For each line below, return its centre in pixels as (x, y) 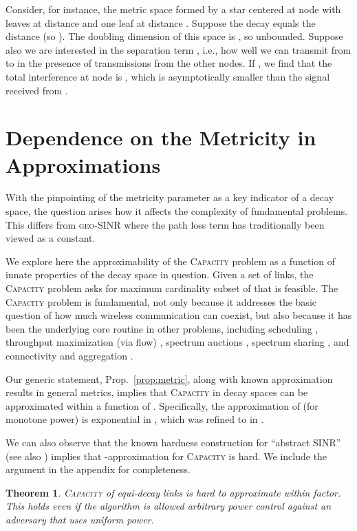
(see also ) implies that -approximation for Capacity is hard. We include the (166, 456)
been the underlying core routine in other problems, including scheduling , (162, 328)
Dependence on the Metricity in (161, 137)
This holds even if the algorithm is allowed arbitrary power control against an (169, 506)
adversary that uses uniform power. (80, 519)
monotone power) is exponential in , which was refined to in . (135, 419)
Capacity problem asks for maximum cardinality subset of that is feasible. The (172, 288)
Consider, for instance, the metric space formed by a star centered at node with (173, 9)
